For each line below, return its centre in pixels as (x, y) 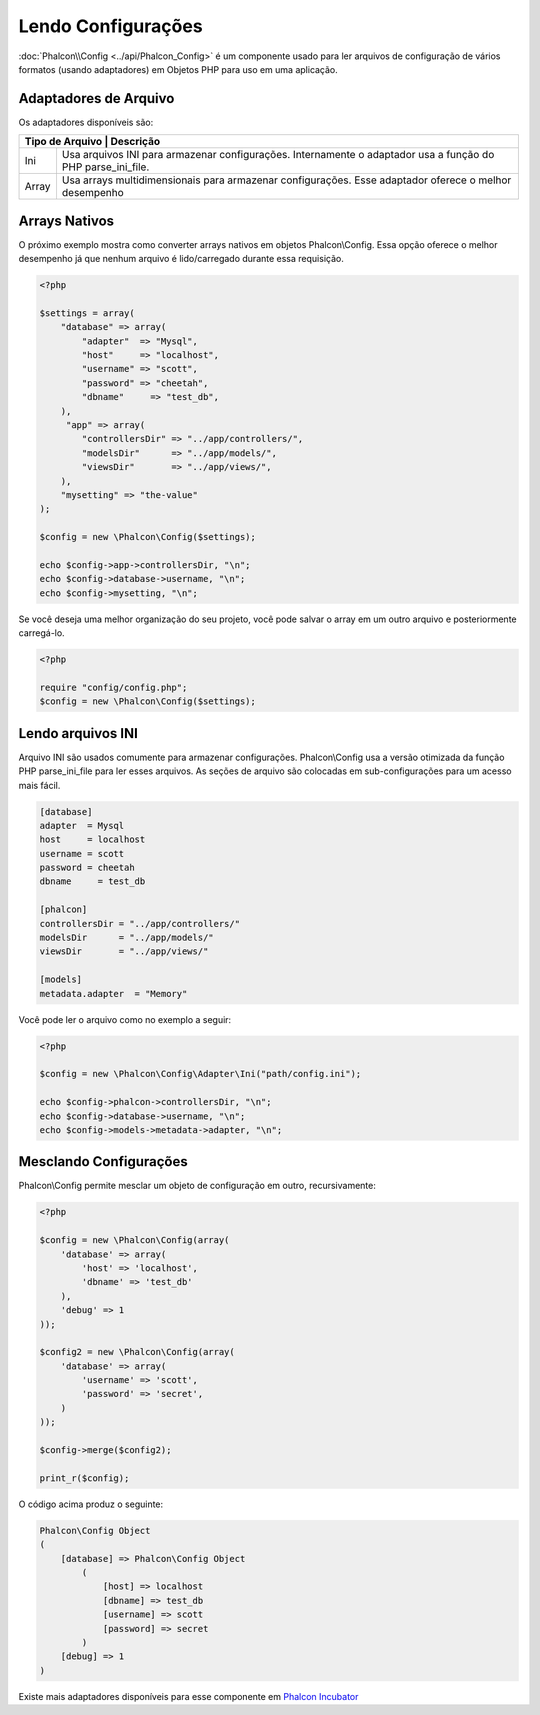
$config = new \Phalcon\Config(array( (134, 1240)
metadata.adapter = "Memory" (113, 993)
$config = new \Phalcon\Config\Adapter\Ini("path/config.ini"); (200, 1074)
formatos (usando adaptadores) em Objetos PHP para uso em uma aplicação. (178, 69)
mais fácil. (39, 785)
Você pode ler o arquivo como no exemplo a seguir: (125, 1019)
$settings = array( (87, 313)
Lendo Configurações (111, 26)
